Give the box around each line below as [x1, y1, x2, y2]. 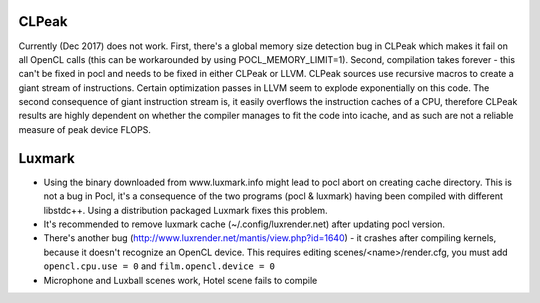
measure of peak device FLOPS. [18, 123, 152, 135]
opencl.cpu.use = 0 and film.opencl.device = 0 [43, 260, 275, 272]
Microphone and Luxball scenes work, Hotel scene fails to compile [43, 274, 318, 286]
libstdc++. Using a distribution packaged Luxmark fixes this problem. [43, 204, 329, 216]
